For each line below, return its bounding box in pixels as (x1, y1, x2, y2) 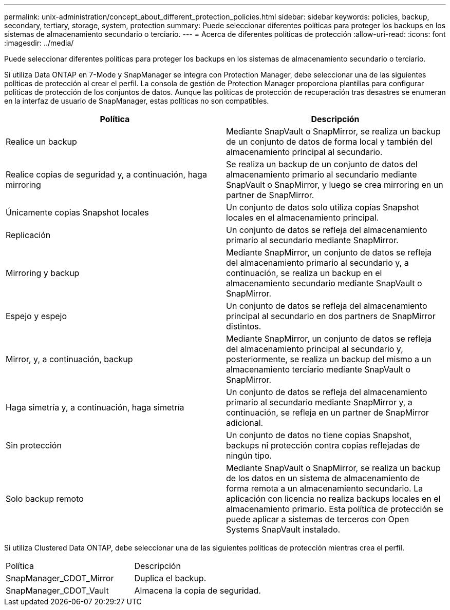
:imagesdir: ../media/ (4, 38, 74, 47)
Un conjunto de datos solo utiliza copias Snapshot (226, 202, 420, 212)
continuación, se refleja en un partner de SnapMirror (226, 407, 429, 418)
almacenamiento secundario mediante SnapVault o (226, 278, 422, 288)
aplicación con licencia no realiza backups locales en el (226, 494, 441, 504)
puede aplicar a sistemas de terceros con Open (226, 514, 409, 524)
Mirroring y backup (6, 268, 80, 278)
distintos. (226, 321, 261, 331)
